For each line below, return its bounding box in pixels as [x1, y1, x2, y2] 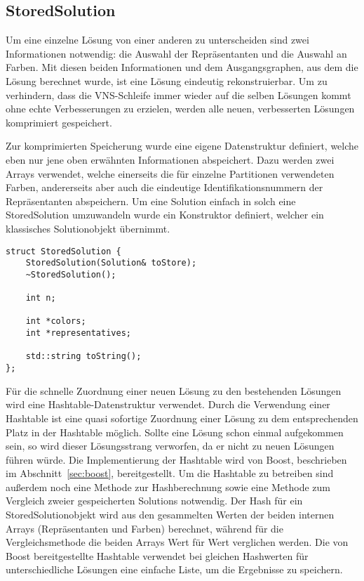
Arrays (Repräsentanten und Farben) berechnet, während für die [6, 521, 283, 535]
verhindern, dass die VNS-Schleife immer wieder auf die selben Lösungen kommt [6, 87, 351, 102]
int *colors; [25, 316, 86, 327]
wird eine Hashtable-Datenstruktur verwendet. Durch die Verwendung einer [6, 397, 330, 412]
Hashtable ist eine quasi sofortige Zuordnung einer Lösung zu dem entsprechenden [6, 410, 358, 425]
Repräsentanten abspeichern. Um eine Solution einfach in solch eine [6, 193, 296, 208]
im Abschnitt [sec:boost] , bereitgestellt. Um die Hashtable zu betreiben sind [6, 466, 334, 481]
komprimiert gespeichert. [6, 115, 112, 129]
